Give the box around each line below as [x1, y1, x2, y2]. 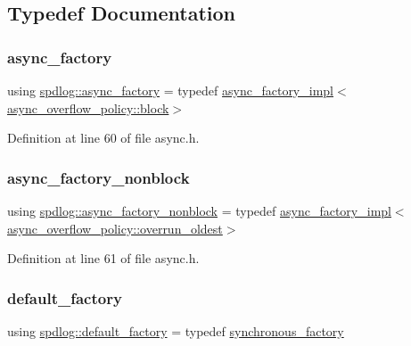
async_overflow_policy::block [7, 98, 169, 117]
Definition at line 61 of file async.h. [7, 249, 200, 268]
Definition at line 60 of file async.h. [7, 128, 200, 147]
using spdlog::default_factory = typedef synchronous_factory [7, 322, 344, 340]
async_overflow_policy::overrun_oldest [7, 218, 223, 237]
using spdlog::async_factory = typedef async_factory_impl [7, 81, 333, 99]
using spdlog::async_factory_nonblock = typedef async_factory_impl [7, 202, 391, 219]
